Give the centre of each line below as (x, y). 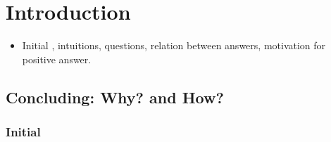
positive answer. (57, 59)
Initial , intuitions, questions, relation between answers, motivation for (174, 45)
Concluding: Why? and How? (115, 97)
